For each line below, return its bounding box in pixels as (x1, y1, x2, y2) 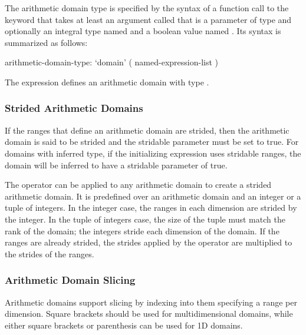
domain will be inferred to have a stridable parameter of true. (5, 158, 228, 171)
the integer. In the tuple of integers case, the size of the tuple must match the (5, 213, 285, 225)
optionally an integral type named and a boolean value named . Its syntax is (5, 25, 281, 37)
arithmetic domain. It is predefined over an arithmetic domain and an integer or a (5, 190, 301, 202)
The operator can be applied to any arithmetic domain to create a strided (5, 178, 272, 191)
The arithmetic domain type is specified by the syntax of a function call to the (5, 2, 289, 14)
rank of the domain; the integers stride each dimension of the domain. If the (5, 224, 279, 237)
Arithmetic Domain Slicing (5, 273, 136, 287)
